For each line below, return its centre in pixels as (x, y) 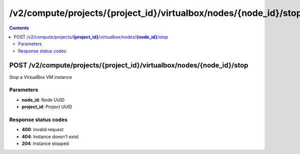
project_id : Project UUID (47, 107)
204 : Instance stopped (45, 144)
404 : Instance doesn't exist (50, 137)
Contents (19, 28)
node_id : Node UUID (43, 100)
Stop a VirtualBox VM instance (40, 77)
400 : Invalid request (43, 130)
